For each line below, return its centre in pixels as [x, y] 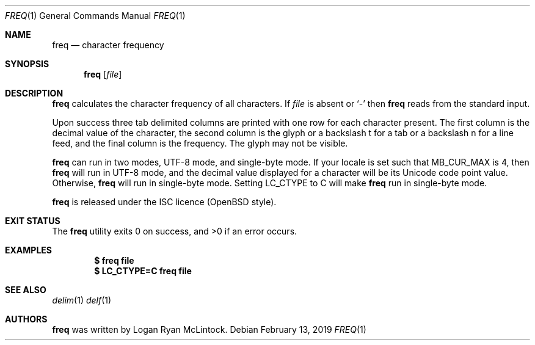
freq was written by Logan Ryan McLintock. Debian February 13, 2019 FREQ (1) [209, 329]
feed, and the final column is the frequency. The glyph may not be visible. [200, 143]
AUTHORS [26, 319]
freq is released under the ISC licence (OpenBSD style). [164, 202]
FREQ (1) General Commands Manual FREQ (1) [95, 16]
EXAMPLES [28, 250]
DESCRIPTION [34, 93]
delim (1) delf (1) [82, 300]
